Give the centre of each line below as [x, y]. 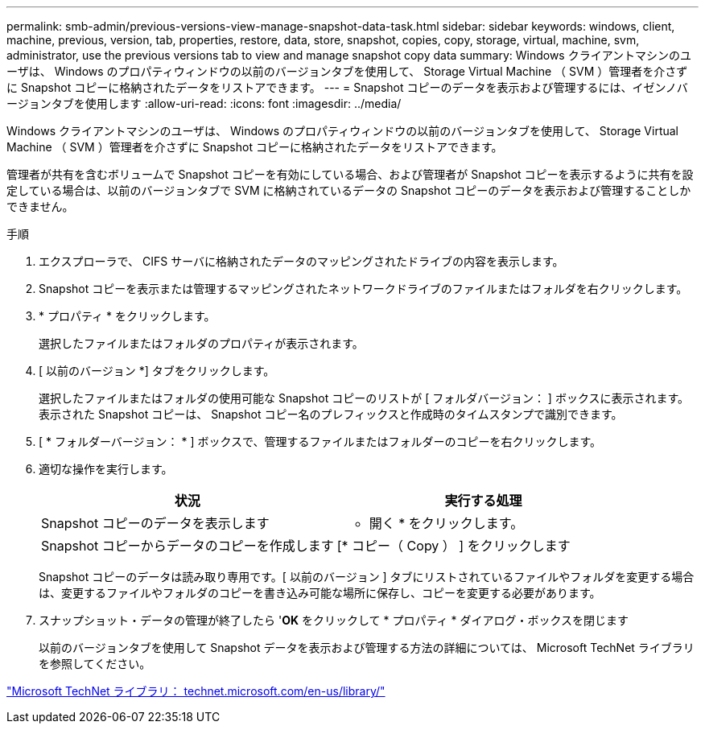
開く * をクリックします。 [446, 523]
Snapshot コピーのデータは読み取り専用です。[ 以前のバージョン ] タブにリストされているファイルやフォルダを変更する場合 [367, 577]
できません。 [40, 206]
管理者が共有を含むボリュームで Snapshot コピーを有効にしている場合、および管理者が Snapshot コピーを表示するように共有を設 [350, 174]
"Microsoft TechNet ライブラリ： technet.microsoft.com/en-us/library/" [196, 691]
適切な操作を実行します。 [106, 469]
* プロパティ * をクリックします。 [127, 316]
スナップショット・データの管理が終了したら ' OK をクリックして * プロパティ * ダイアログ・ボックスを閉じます [334, 620]
